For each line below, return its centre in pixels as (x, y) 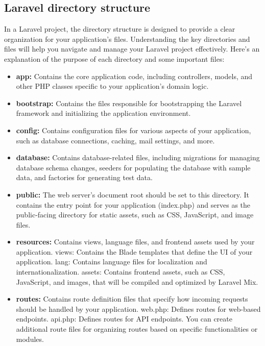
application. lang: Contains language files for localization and (112, 262)
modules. (30, 339)
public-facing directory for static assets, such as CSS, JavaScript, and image (135, 215)
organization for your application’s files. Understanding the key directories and (127, 39)
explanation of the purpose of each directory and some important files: (114, 58)
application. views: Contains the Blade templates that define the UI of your (134, 251)
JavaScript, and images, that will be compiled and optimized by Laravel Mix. (137, 281)
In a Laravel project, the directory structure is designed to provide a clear (120, 29)
